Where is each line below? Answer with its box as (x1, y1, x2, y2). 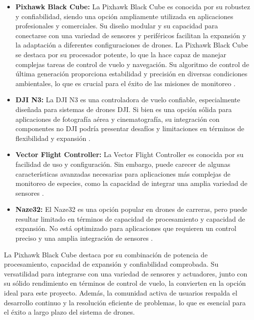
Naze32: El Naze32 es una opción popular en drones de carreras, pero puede (15, 204, 247, 214)
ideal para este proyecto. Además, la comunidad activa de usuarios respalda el (4, 288, 237, 298)
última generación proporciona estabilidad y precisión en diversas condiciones (15, 69, 248, 79)
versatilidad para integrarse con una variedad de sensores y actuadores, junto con (4, 268, 248, 278)
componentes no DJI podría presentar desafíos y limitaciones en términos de (15, 123, 245, 134)
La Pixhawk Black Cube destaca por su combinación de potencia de (4, 249, 208, 259)
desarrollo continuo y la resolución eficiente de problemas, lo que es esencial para (4, 297, 246, 307)
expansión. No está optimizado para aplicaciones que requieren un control (15, 223, 236, 233)
